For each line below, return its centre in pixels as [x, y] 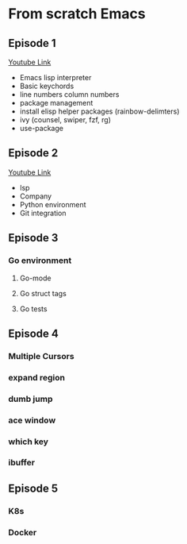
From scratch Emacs [77, 14]
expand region [37, 377]
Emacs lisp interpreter [55, 77]
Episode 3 [33, 238]
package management [56, 103]
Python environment [53, 204]
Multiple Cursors [41, 356]
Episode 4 [34, 333]
